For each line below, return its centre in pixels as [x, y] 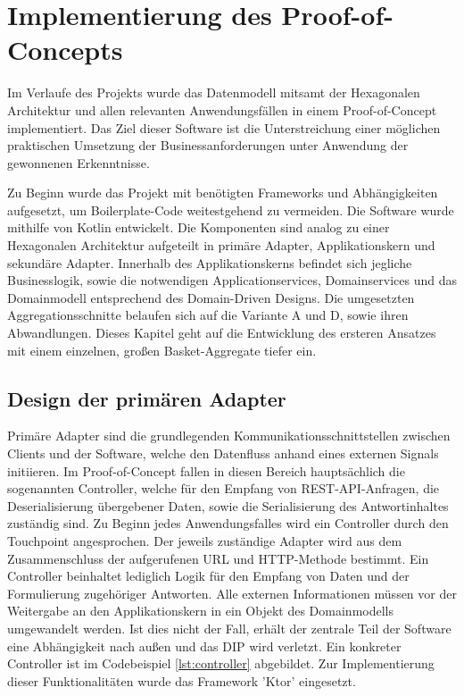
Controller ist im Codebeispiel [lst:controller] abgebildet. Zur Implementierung [221, 663]
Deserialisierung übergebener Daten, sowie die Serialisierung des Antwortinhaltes [228, 505]
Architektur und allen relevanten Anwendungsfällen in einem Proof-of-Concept [222, 109]
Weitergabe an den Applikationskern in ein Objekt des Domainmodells [200, 611]
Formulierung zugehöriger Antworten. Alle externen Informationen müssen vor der [232, 593]
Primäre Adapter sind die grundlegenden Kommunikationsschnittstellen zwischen [229, 436]
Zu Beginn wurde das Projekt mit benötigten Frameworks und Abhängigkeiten [223, 193]
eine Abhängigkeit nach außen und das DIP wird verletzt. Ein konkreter [204, 646]
